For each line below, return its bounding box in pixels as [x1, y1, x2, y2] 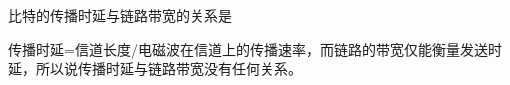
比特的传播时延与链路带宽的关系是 [8, 5, 232, 25]
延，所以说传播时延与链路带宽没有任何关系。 [8, 58, 302, 79]
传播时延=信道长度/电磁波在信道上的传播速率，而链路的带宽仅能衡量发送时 [8, 38, 502, 59]
